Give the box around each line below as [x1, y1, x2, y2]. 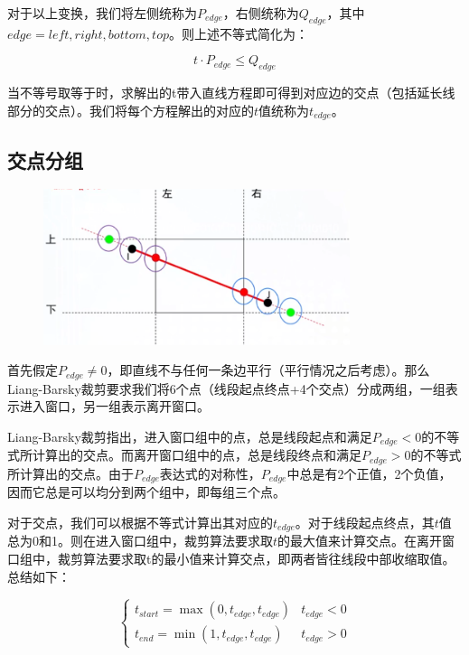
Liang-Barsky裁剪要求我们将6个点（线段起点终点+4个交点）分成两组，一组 [7, 379, 446, 398]
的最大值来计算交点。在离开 [277, 531, 443, 550]
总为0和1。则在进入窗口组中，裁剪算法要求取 [7, 531, 273, 550]
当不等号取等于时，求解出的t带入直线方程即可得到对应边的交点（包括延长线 [7, 83, 455, 102]
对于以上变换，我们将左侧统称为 [7, 4, 197, 22]
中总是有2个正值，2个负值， [286, 463, 452, 482]
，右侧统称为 [222, 4, 299, 22]
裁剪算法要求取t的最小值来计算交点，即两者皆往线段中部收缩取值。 [57, 548, 455, 567]
